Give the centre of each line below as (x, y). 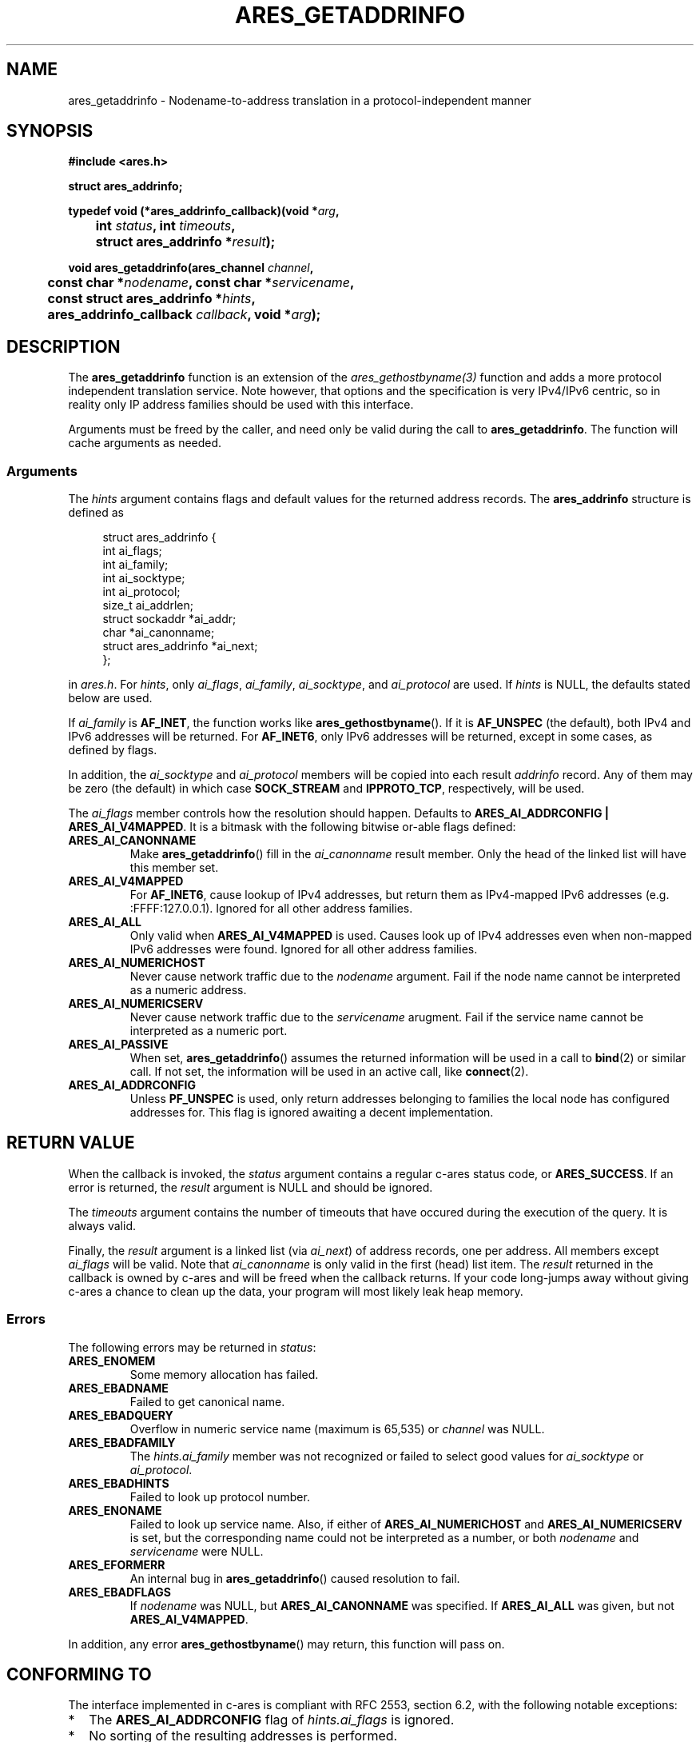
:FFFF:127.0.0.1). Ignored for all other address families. (271, 909)
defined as (96, 513)
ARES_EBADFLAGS (119, 1592)
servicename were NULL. (197, 1551)
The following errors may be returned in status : (192, 1347)
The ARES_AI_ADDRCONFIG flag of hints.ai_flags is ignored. (272, 1720)
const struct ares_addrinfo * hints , (151, 299)
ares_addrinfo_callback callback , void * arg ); (184, 315)
